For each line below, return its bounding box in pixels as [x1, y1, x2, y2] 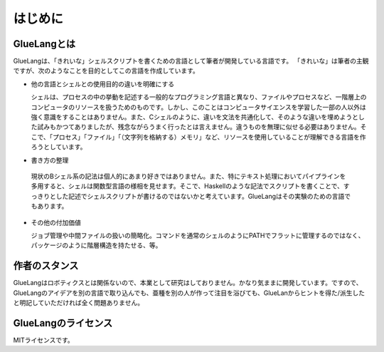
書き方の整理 [31, 155, 69, 164]
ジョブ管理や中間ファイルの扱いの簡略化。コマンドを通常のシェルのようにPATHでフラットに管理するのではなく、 [31, 231, 365, 239]
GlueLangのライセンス [13, 317, 113, 329]
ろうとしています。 [31, 143, 87, 151]
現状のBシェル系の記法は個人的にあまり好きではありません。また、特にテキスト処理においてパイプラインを [31, 172, 346, 180]
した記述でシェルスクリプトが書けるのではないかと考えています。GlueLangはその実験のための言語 [55, 192, 345, 200]
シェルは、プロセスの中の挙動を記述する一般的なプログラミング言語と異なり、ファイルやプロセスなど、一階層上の [31, 93, 367, 101]
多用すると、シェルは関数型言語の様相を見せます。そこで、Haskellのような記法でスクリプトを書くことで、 [31, 182, 344, 190]
